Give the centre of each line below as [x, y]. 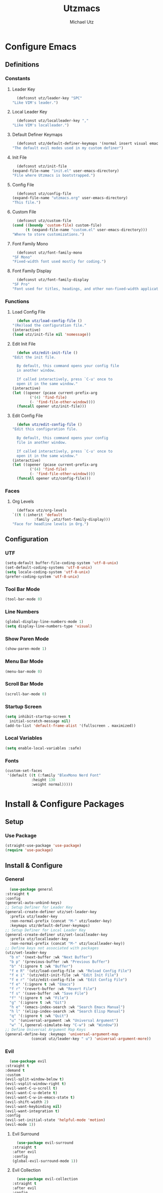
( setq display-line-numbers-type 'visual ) [49, 626]
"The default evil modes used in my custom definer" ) [68, 148]
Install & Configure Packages [65, 804]
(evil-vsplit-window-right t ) [36, 1084]
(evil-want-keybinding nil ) [34, 1106]
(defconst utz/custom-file [44, 221]
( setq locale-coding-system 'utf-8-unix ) [48, 572]
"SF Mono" [22, 257]
